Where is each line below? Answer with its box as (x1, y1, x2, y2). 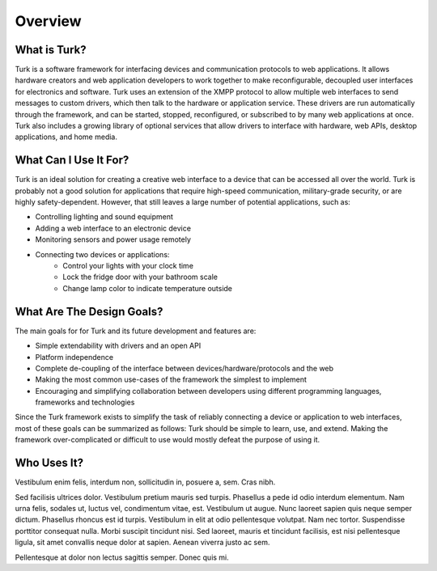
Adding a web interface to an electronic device (35, 223, 192, 233)
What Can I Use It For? (15, 154, 129, 167)
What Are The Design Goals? (15, 304, 163, 319)
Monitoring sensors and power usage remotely (35, 235, 192, 244)
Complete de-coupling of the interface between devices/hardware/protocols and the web (35, 363, 334, 373)
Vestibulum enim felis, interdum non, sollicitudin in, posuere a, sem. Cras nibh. (15, 477, 276, 487)
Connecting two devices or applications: (35, 249, 170, 259)
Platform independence (35, 352, 113, 362)
